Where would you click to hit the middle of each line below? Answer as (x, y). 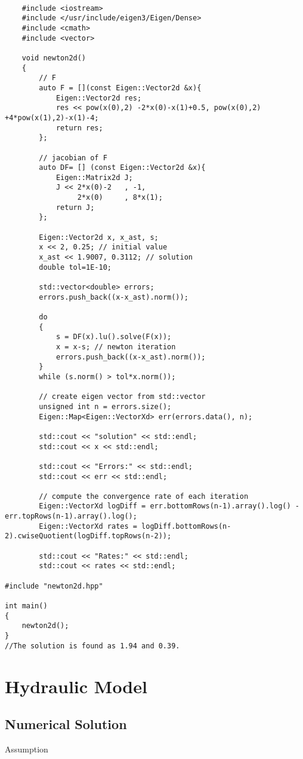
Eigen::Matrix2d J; (94, 177)
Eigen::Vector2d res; (99, 98)
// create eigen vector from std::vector (122, 397)
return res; (79, 128)
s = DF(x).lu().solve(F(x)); (114, 337)
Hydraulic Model (76, 686)
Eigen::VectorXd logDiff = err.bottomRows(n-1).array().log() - (169, 506)
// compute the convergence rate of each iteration (144, 496)
